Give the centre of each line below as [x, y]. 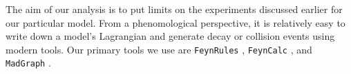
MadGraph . [28, 63]
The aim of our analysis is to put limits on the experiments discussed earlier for [174, 9]
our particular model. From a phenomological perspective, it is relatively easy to [175, 22]
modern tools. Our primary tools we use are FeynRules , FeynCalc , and [159, 49]
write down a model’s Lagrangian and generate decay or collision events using [170, 36]
